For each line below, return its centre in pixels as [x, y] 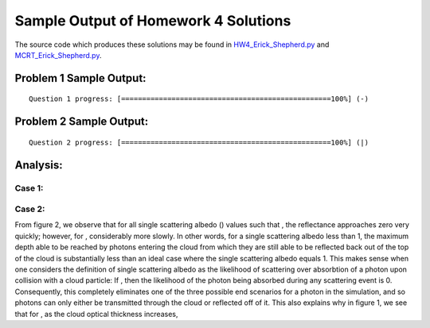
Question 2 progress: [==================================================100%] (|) [199, 142]
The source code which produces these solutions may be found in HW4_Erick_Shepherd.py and [172, 44]
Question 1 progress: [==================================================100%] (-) [199, 99]
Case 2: [30, 209]
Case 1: [29, 188]
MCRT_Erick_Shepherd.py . [58, 55]
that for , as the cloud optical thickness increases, [96, 314]
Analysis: [39, 165]
